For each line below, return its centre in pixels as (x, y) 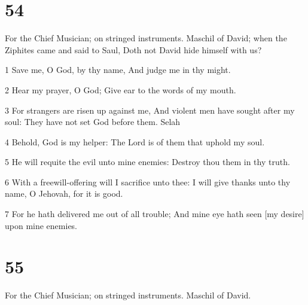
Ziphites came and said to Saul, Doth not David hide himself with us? (133, 49)
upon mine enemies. (41, 225)
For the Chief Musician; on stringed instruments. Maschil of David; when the (146, 38)
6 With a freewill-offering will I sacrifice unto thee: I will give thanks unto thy (148, 182)
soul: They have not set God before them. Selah (93, 122)
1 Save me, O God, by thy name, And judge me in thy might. (118, 70)
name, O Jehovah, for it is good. (64, 193)
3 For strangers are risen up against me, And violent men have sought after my (150, 110)
